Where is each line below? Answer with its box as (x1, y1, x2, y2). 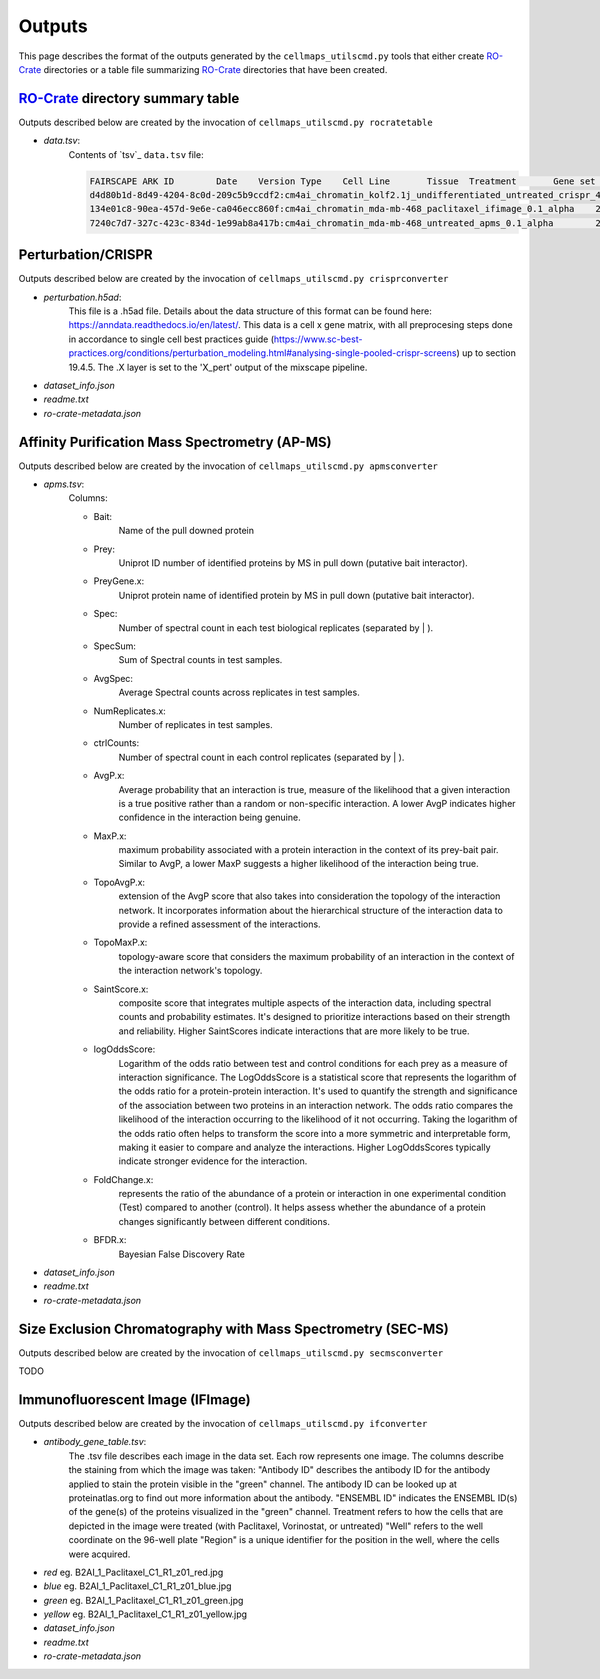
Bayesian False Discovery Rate (118, 1248, 245, 1260)
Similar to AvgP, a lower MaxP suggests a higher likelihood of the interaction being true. (118, 858, 479, 870)
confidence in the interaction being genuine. (118, 811, 301, 824)
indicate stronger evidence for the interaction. (118, 1155, 308, 1167)
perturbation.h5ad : (43, 291, 122, 303)
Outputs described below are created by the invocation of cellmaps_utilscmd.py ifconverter (18, 1418, 428, 1429)
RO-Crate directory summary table (18, 90, 240, 107)
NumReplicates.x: (93, 705, 167, 717)
